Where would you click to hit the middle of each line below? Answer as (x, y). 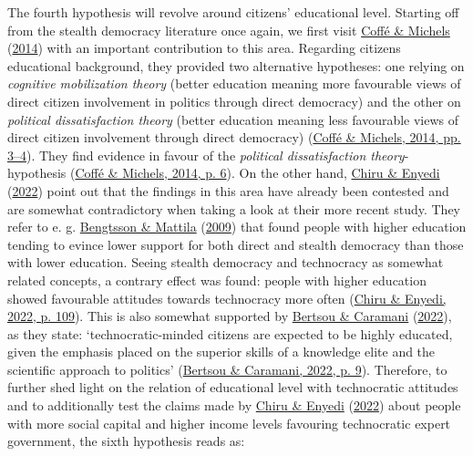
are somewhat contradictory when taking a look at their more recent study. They (234, 208)
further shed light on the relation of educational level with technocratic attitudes (233, 387)
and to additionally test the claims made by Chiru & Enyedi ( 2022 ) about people (234, 405)
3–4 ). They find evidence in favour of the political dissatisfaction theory (206, 155)
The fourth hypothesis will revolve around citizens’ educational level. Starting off (233, 12)
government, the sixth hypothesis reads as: (126, 441)
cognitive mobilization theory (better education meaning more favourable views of (234, 83)
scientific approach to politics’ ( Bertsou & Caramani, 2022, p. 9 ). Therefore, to (227, 369)
